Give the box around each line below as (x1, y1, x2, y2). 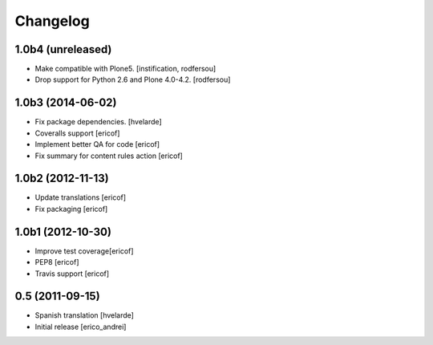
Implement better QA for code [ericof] (34, 140, 160, 149)
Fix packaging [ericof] (34, 204, 108, 213)
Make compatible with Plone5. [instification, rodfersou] (34, 64, 216, 74)
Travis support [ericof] (34, 269, 110, 278)
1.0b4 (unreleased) (14, 43, 112, 56)
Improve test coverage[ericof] (34, 246, 134, 256)
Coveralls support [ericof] (34, 128, 120, 138)
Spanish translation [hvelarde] (34, 310, 134, 320)
